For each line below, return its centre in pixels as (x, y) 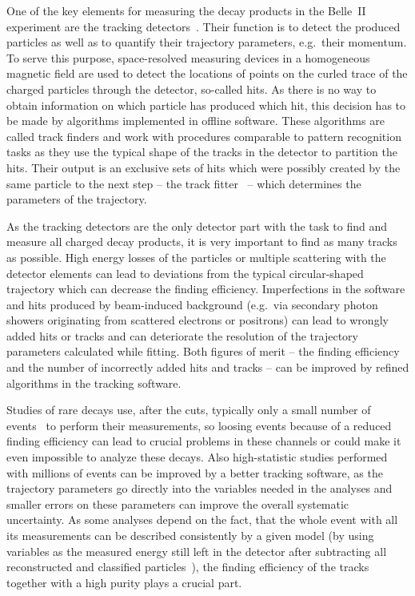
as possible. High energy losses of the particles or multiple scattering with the (196, 257)
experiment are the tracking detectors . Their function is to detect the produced (204, 26)
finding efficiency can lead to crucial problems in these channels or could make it (204, 441)
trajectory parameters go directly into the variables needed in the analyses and (200, 488)
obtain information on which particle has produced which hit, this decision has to (206, 105)
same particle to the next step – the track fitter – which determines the (184, 183)
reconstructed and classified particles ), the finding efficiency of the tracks (188, 567)
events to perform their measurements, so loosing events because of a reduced (199, 425)
